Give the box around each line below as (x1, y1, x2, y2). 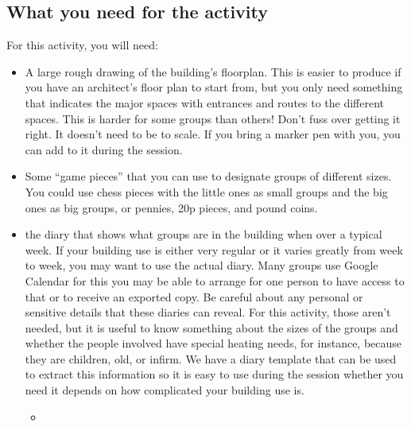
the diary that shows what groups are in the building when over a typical (25, 226, 382, 243)
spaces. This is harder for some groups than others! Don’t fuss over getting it (25, 110, 401, 126)
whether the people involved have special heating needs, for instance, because (25, 335, 402, 351)
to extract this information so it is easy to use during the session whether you (25, 366, 404, 382)
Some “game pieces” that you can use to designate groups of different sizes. (25, 168, 392, 184)
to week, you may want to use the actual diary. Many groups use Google (25, 257, 378, 274)
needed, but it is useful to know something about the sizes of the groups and (25, 319, 398, 336)
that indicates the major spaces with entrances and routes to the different (25, 94, 385, 111)
